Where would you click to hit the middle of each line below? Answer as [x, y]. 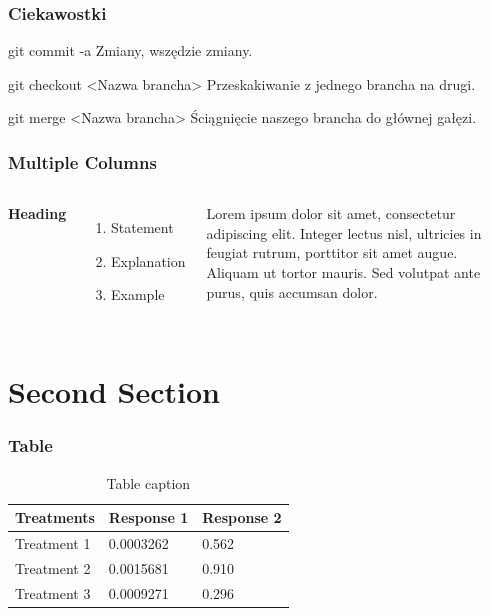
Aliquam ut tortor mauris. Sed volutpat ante [343, 272]
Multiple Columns [82, 161]
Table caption [148, 482]
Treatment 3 [53, 592]
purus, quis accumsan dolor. [292, 291]
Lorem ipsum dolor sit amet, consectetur [331, 213]
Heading [37, 213]
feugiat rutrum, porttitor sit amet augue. [332, 252]
